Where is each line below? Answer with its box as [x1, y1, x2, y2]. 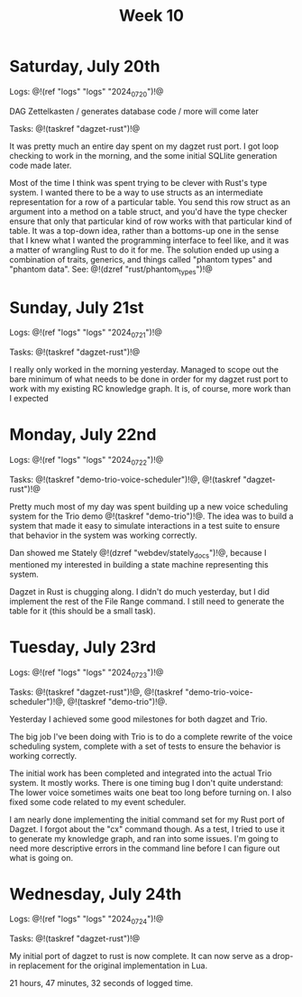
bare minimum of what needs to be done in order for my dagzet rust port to [9, 374, 288, 384]
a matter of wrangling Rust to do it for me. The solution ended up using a [9, 245, 279, 255]
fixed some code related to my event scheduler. [9, 796, 187, 808]
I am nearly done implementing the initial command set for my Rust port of [9, 814, 286, 825]
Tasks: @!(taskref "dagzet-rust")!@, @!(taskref [9, 687, 183, 697]
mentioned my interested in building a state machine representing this [9, 559, 269, 569]
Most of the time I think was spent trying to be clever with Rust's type [9, 177, 268, 188]
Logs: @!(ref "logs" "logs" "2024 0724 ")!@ [9, 913, 164, 927]
